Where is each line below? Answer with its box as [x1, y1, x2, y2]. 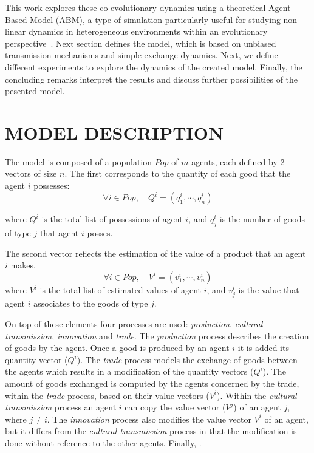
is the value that [238, 284, 299, 296]
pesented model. [5, 84, 65, 97]
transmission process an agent [5, 401, 117, 414]
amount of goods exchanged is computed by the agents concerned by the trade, [5, 376, 299, 389]
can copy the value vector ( [125, 401, 226, 414]
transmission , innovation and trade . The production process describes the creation [5, 329, 309, 342]
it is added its [237, 341, 289, 354]
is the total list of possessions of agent [41, 213, 183, 225]
